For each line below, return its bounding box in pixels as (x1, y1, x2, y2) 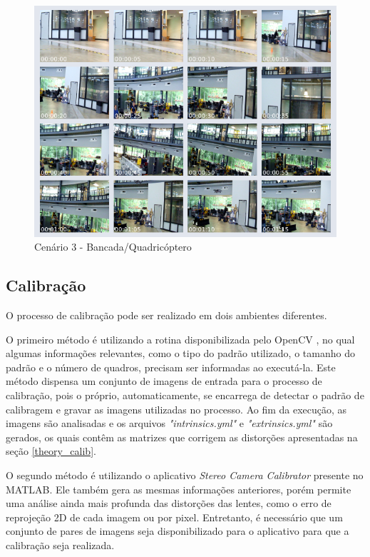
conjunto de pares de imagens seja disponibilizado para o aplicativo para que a (6, 523, 349, 538)
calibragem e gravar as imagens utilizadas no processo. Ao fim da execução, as (6, 401, 347, 416)
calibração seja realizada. (6, 537, 115, 552)
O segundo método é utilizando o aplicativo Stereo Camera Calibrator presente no (6, 467, 364, 482)
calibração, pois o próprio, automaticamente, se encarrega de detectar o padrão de (6, 387, 364, 402)
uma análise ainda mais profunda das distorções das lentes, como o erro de (6, 496, 332, 511)
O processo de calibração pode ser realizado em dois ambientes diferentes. (6, 307, 327, 322)
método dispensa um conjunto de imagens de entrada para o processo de (6, 373, 322, 388)
